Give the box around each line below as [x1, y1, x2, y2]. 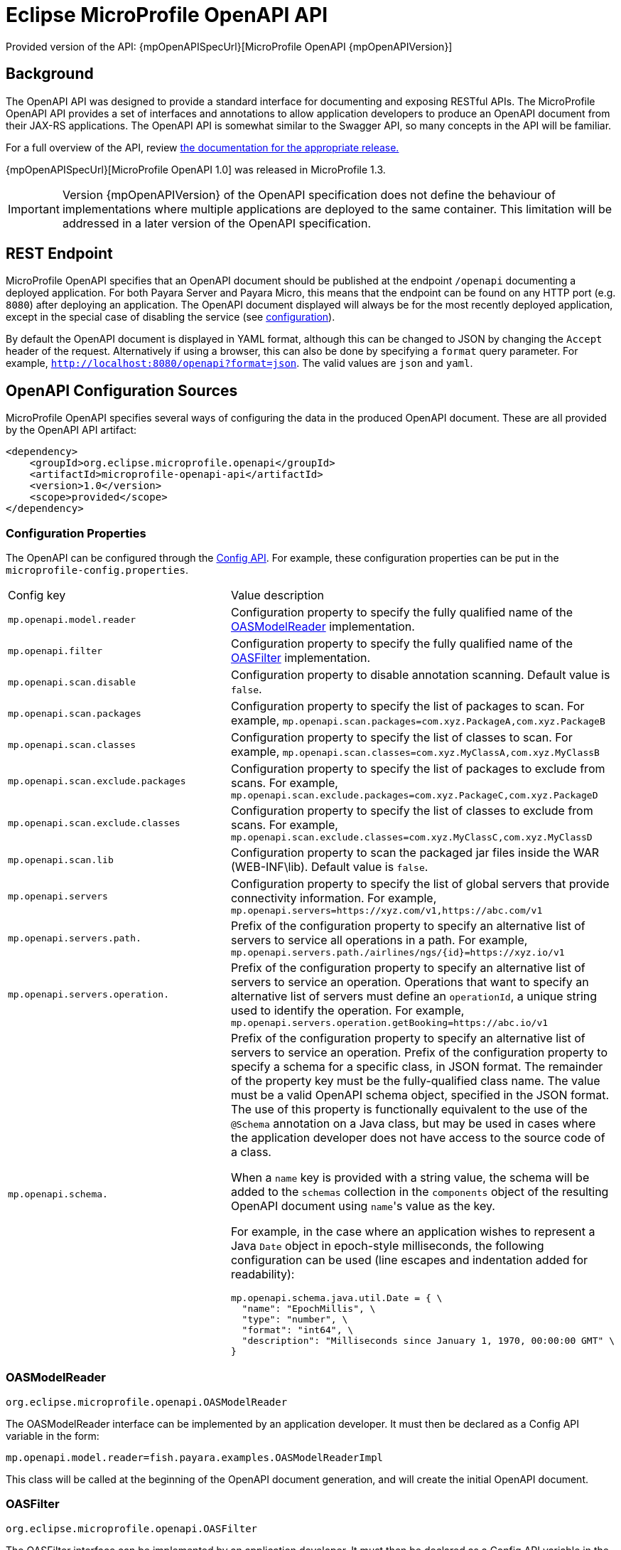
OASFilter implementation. [230, 651, 371, 666]
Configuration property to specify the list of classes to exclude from [230, 803, 593, 818]
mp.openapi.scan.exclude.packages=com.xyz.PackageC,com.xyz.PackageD [230, 790, 598, 801]
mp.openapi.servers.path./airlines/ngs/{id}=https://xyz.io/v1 [230, 947, 565, 958]
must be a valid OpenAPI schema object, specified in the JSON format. [230, 1088, 610, 1103]
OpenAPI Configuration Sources [6, 381, 238, 400]
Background [6, 65, 94, 83]
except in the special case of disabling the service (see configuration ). [6, 311, 335, 324]
